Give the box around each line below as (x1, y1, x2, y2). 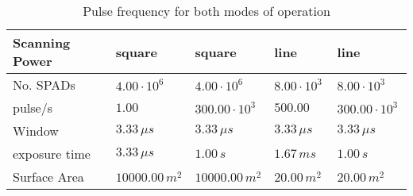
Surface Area (13, 167, 84, 186)
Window (13, 121, 59, 140)
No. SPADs (13, 75, 75, 94)
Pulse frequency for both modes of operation (83, 2, 330, 20)
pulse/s (13, 98, 52, 117)
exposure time (13, 144, 91, 163)
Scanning (13, 33, 71, 52)
